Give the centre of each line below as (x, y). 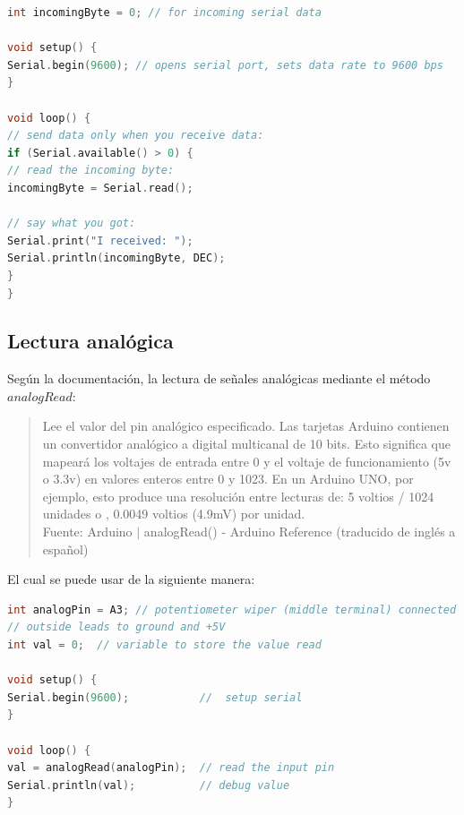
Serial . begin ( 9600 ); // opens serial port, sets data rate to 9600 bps (225, 65)
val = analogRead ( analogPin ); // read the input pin (171, 768)
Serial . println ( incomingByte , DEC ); (116, 258)
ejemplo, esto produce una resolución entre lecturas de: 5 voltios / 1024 (238, 496)
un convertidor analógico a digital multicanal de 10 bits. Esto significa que (246, 444)
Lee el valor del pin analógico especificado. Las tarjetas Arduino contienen (246, 426)
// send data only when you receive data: (136, 136)
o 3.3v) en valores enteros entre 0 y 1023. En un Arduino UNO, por (228, 479)
